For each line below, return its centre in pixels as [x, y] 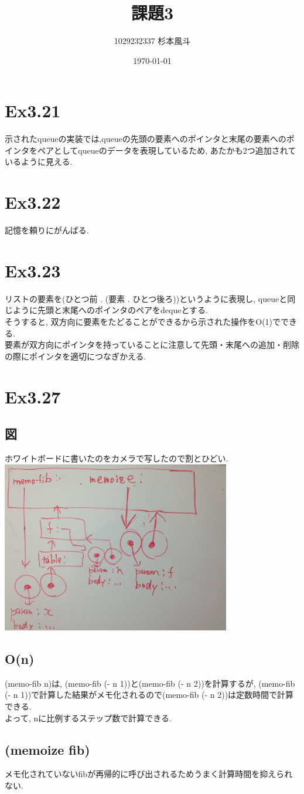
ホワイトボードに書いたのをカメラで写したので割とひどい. [117, 458]
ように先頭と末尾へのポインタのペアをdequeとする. [110, 310]
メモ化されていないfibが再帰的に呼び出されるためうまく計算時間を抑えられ [149, 774]
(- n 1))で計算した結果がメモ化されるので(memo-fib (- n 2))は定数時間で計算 [149, 695]
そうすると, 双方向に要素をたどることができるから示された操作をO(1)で [143, 322]
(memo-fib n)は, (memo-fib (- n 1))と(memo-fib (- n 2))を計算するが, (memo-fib [150, 683]
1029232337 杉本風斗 [152, 41]
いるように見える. [39, 162]
